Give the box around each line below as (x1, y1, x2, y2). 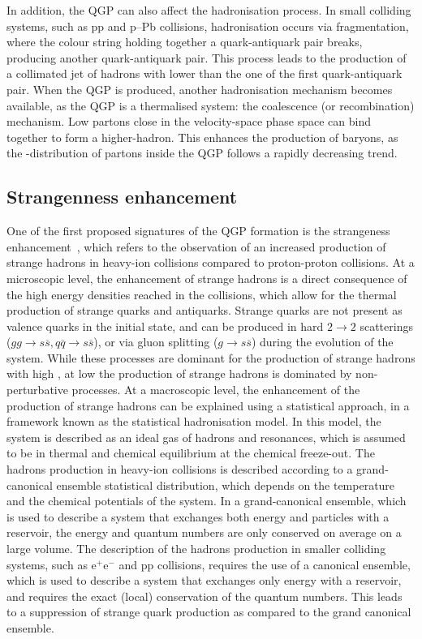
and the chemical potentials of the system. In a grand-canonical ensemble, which (6, 492, 407, 509)
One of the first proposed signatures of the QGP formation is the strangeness (6, 222, 390, 239)
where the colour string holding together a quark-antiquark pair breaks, (6, 33, 363, 50)
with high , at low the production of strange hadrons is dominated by (6, 365, 352, 382)
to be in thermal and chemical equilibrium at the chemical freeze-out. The (6, 444, 375, 461)
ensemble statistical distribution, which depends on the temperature (56, 476, 395, 493)
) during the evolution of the (251, 333, 394, 350)
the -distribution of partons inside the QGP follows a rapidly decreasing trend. (6, 144, 398, 161)
